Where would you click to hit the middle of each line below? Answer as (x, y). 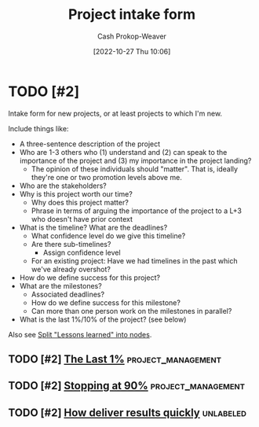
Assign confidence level (82, 252)
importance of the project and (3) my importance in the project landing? (135, 160)
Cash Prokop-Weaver (132, 36)
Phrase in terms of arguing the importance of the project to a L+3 (136, 211)
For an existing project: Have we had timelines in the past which (134, 260)
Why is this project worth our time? (76, 193)
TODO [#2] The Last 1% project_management (115, 359)
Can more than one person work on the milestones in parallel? (131, 311)
